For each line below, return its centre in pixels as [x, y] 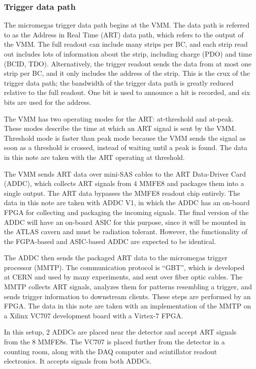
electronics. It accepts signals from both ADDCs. [78, 361]
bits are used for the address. [48, 102]
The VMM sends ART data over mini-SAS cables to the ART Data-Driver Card [125, 173]
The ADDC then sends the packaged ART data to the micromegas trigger [116, 258]
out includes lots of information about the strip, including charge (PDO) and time [128, 54]
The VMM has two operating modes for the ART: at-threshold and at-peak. [119, 118]
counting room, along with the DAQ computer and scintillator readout [111, 351]
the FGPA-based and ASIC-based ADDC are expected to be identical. [110, 241]
